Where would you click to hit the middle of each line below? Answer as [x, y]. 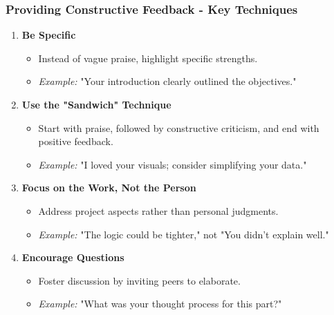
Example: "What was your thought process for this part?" [160, 304]
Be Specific [49, 35]
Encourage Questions [73, 257]
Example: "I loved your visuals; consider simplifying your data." [173, 164]
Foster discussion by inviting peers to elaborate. [139, 280]
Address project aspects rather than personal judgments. [158, 210]
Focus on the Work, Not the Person [109, 188]
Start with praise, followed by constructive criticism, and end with [179, 127]
